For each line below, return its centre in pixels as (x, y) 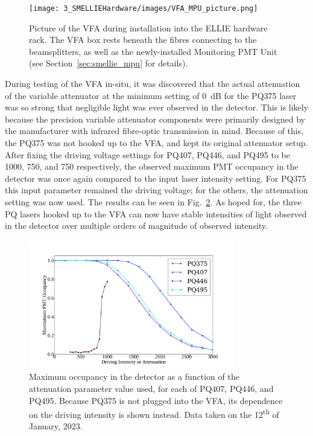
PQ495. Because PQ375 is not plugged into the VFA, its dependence (156, 400)
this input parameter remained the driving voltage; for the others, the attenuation (156, 190)
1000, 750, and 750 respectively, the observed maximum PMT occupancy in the (152, 166)
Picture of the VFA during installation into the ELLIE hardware (148, 27)
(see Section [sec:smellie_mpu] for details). (109, 63)
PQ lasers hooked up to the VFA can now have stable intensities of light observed (156, 213)
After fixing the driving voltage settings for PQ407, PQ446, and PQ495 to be (148, 154)
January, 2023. (56, 426)
